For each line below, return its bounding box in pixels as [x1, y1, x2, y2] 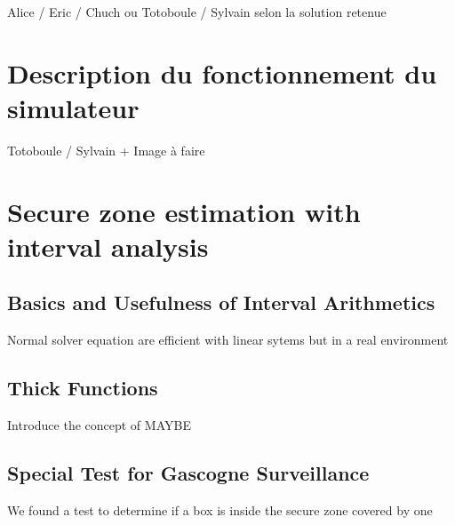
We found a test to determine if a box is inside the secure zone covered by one [7, 500, 433, 519]
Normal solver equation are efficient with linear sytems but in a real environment [7, 330, 449, 349]
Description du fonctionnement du [7, 54, 437, 91]
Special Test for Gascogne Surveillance [7, 459, 370, 487]
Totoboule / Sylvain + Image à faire [7, 140, 205, 159]
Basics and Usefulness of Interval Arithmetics [7, 289, 435, 316]
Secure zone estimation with [7, 193, 361, 229]
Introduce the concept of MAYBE [7, 416, 191, 434]
